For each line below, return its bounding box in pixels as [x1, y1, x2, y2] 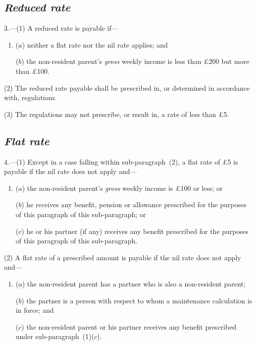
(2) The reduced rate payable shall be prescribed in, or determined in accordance [4, 82, 250, 93]
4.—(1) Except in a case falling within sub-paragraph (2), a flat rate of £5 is [4, 156, 238, 167]
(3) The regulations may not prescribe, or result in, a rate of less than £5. [4, 109, 229, 119]
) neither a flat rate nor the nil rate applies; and [22, 39, 168, 50]
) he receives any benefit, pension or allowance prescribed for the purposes [21, 199, 247, 210]
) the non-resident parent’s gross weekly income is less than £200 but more [21, 56, 250, 66]
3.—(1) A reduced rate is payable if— [4, 23, 118, 33]
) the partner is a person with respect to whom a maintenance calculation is [21, 295, 253, 305]
